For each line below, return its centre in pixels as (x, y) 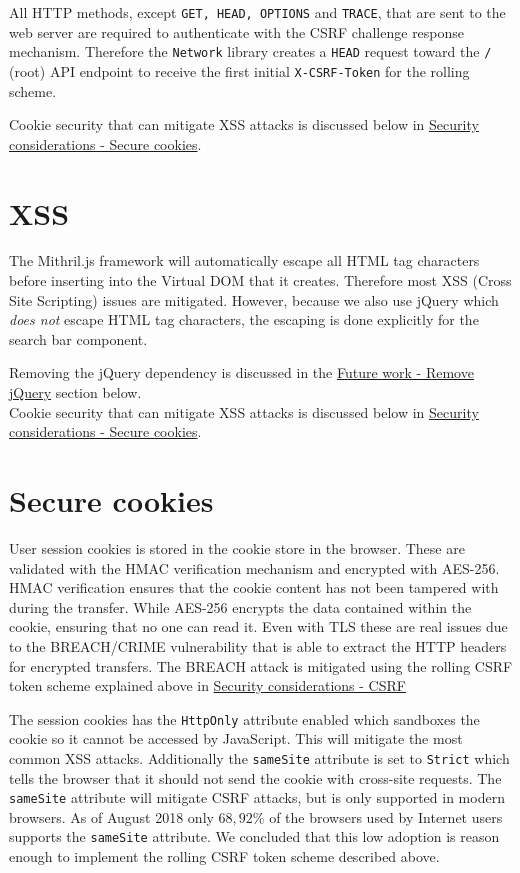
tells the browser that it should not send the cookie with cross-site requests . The (255, 777)
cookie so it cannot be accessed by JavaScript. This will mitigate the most (236, 738)
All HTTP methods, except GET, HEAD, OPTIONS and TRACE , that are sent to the (257, 12)
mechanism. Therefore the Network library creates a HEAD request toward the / (250, 51)
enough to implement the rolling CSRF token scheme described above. (224, 856)
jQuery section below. (75, 392)
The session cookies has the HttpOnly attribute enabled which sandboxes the (244, 718)
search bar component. (78, 338)
